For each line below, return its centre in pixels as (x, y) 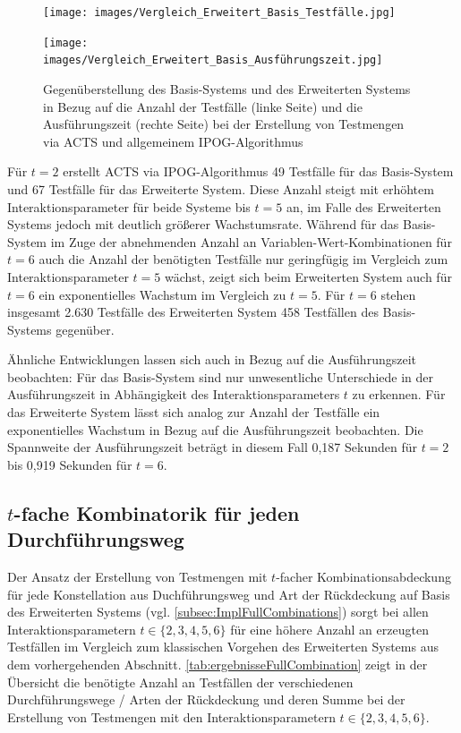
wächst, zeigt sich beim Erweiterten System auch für (308, 276)
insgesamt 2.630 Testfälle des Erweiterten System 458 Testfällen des (193, 312)
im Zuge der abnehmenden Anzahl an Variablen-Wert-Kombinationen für (251, 241)
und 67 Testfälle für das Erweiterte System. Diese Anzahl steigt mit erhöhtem (221, 188)
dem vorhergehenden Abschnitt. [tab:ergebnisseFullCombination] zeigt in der (218, 664)
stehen (398, 294)
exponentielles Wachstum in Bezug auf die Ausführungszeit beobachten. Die (215, 429)
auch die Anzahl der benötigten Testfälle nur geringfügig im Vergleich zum (243, 259)
